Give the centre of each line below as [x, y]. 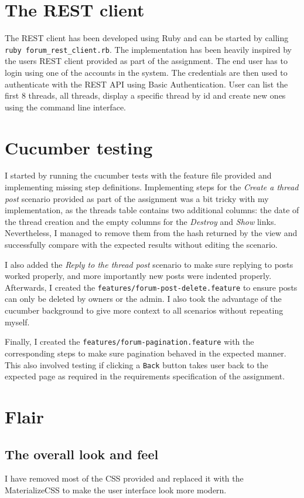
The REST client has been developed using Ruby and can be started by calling [147, 38]
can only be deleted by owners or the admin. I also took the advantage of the [143, 299]
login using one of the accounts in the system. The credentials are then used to [146, 72]
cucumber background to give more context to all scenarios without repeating [144, 310]
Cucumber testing [79, 147]
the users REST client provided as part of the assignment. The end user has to [146, 61]
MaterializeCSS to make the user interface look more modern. [116, 489]
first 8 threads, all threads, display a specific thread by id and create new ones [145, 95]
